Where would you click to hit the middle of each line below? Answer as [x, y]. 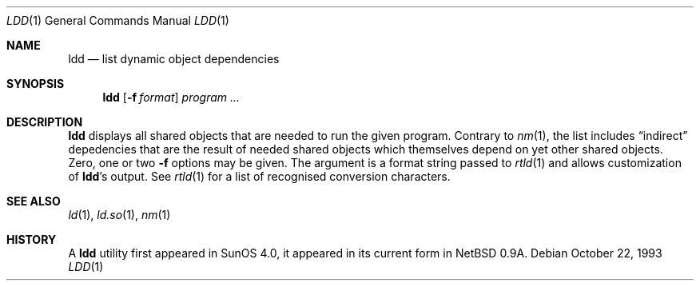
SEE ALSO [34, 201]
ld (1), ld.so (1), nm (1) [119, 215]
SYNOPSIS [36, 84]
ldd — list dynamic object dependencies [174, 59]
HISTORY [32, 239]
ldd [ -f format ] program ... [171, 97]
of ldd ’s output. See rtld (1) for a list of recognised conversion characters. [259, 176]
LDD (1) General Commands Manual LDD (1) [118, 20]
